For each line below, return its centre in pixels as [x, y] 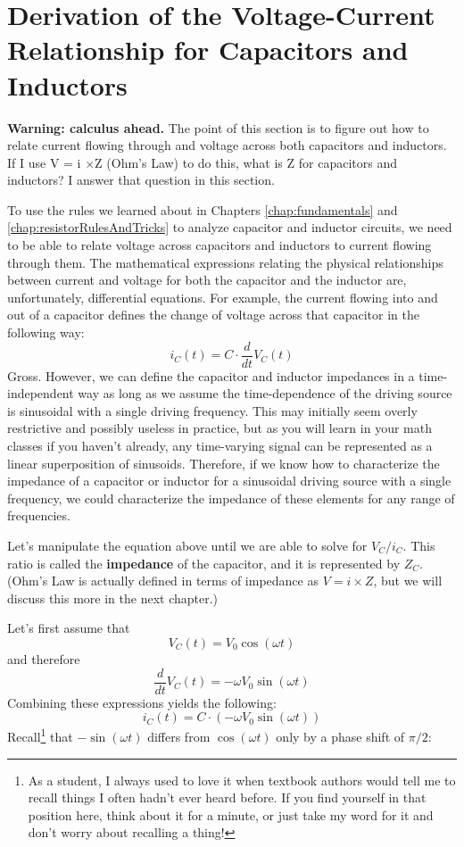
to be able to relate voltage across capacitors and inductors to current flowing [220, 245]
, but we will [408, 581]
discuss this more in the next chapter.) [113, 598]
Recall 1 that [40, 735]
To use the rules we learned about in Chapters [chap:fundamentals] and [203, 209]
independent [41, 393]
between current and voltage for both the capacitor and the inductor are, [207, 280]
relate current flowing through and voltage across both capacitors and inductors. [227, 145]
